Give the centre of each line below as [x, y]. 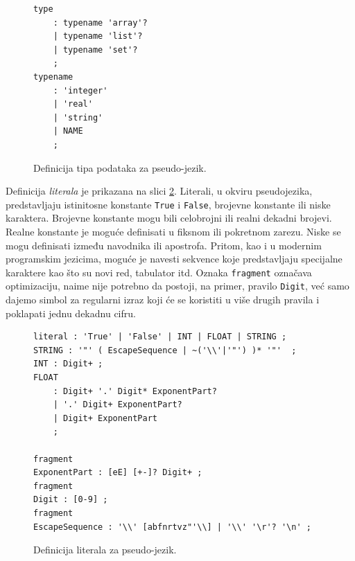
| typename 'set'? [95, 50]
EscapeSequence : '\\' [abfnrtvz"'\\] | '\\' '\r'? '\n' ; [172, 527]
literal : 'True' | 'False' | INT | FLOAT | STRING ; [160, 337]
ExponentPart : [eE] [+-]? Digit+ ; [118, 473]
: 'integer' [80, 90]
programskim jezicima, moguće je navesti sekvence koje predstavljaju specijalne [174, 259]
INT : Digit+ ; [68, 364]
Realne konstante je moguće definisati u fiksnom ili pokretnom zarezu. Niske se [173, 231]
